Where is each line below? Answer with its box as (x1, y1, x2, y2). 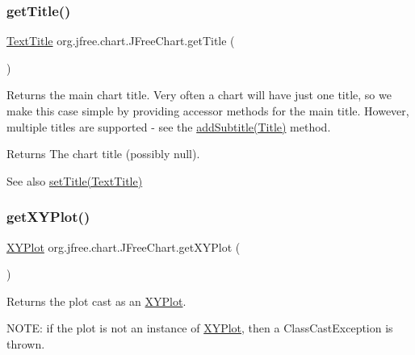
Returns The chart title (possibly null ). (6, 145, 200, 162)
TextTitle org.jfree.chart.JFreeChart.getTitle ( (6, 32, 235, 49)
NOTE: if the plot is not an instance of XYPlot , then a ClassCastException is (6, 319, 393, 336)
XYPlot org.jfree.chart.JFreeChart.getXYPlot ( (6, 238, 241, 255)
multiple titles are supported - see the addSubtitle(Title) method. (6, 118, 331, 135)
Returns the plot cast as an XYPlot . (6, 292, 187, 309)
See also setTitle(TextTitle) (6, 172, 143, 189)
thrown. (6, 335, 45, 352)
